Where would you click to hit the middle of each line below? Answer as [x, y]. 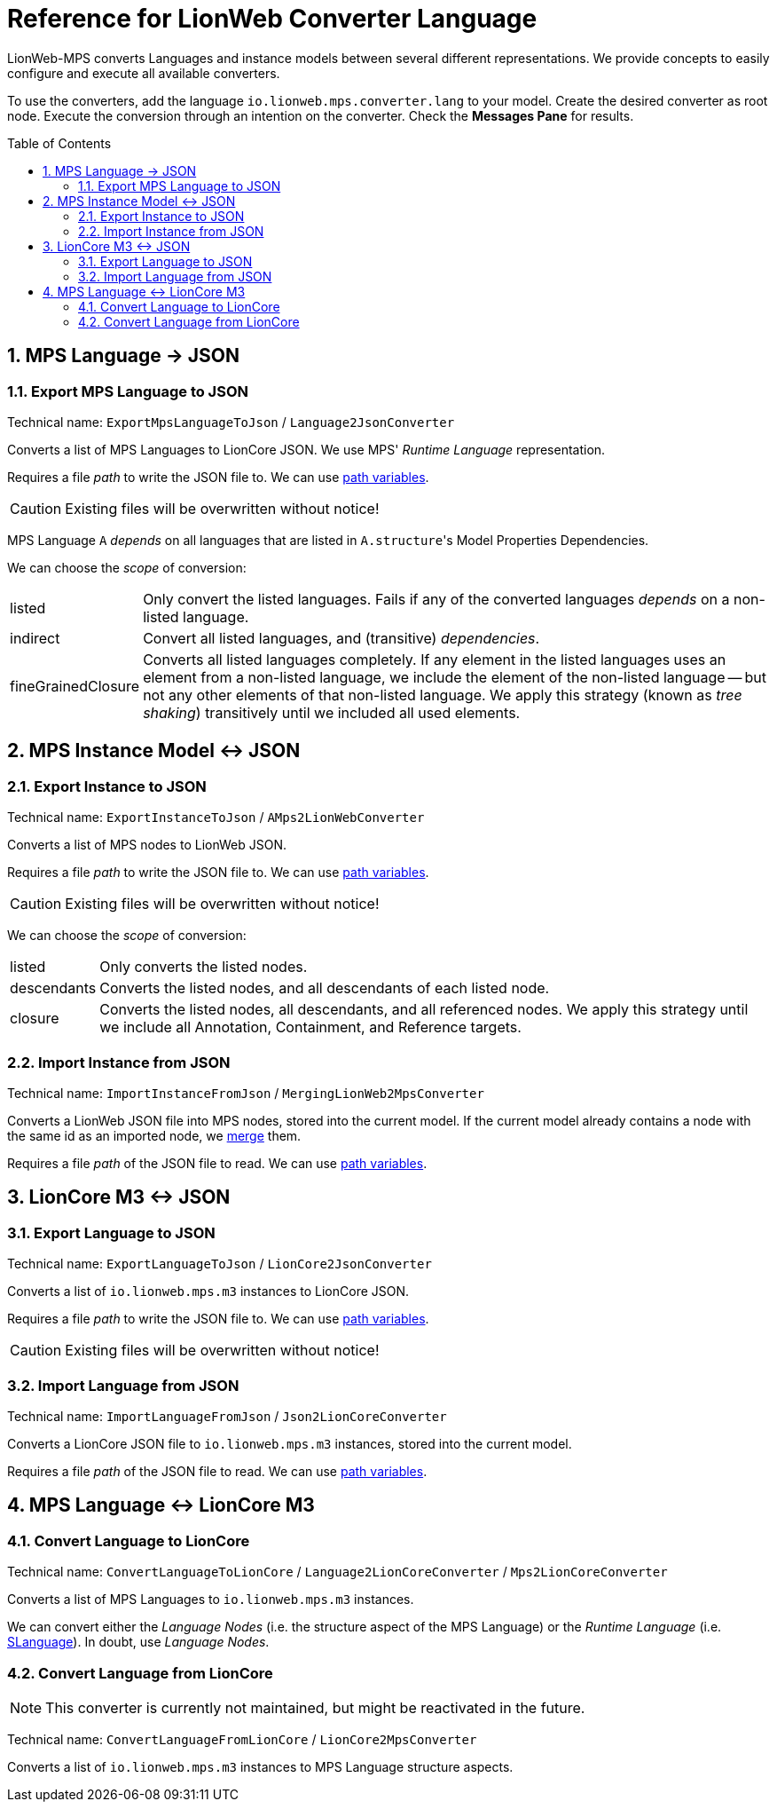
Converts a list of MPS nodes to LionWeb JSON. [147, 845]
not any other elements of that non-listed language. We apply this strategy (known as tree [443, 695]
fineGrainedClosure [75, 686]
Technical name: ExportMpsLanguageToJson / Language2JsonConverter [231, 422]
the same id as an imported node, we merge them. [154, 1135]
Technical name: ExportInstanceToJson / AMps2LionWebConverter [216, 818]
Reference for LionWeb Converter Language [272, 19]
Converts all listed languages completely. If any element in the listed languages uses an [435, 659]
